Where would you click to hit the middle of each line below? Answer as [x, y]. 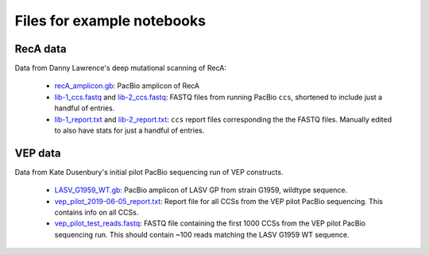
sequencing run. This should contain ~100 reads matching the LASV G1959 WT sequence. [202, 234]
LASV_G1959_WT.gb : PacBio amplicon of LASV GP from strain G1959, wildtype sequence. [201, 190]
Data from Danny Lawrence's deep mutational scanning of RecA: [120, 68]
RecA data [41, 49]
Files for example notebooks [110, 21]
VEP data [38, 153]
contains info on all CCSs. [97, 212]
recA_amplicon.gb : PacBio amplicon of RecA [127, 86]
